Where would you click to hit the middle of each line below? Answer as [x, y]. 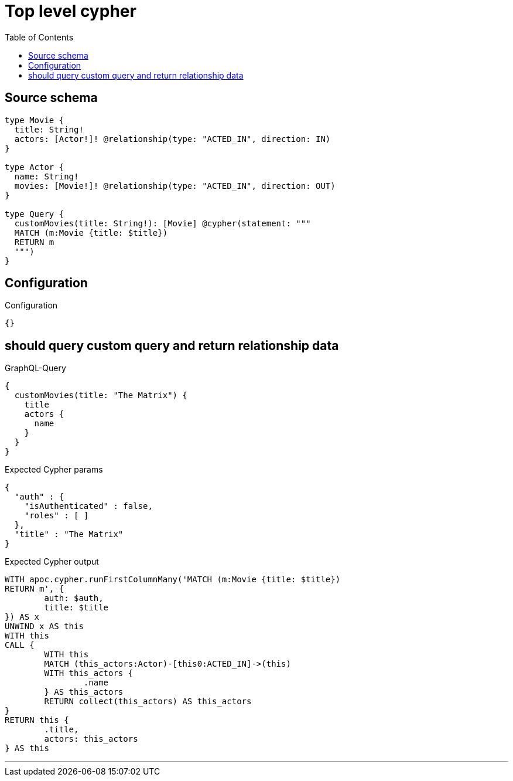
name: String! [47, 176]
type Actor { [35, 167]
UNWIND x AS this [44, 627]
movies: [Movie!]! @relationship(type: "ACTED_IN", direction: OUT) [175, 186]
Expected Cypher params [54, 470]
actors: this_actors [91, 739]
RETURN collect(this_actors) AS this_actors [148, 702]
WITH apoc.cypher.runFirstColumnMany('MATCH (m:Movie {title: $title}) [173, 580]
